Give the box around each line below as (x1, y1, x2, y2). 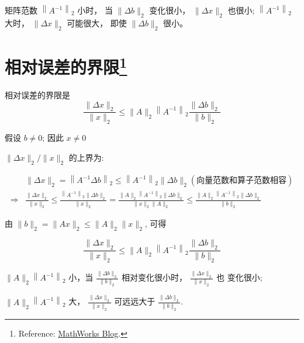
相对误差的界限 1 (5, 52, 127, 79)
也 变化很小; (216, 271, 262, 283)
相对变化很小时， (121, 271, 187, 283)
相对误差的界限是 (5, 89, 70, 101)
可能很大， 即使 (67, 16, 127, 29)
